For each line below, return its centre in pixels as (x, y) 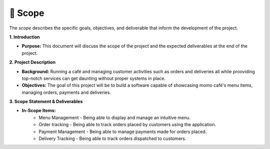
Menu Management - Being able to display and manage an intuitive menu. (115, 118)
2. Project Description (32, 62)
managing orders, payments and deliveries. (66, 92)
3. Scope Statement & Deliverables (46, 102)
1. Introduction (24, 37)
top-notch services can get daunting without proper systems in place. (94, 78)
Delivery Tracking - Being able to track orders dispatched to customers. (112, 139)
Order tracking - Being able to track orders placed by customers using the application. (127, 125)
